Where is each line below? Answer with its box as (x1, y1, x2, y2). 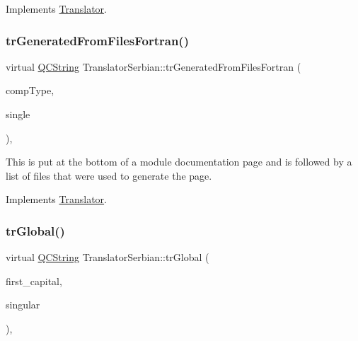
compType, (6, 83, 54, 98)
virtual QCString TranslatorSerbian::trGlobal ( (6, 250, 209, 265)
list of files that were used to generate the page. (6, 168, 212, 183)
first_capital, (6, 273, 62, 288)
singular (6, 297, 40, 312)
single (6, 107, 30, 121)
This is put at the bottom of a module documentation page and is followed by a (6, 154, 352, 169)
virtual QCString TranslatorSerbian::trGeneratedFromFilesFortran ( (6, 59, 301, 74)
